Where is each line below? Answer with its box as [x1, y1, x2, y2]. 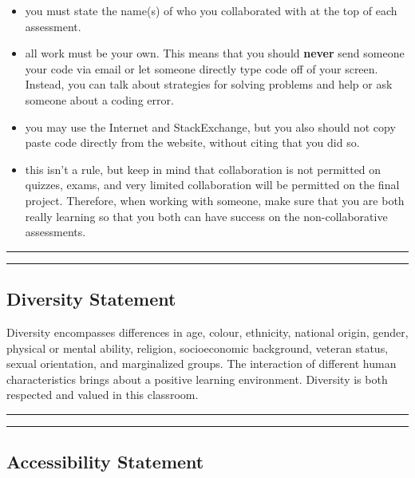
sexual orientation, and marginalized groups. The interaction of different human [6, 355, 397, 372]
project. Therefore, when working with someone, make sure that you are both [25, 192, 405, 208]
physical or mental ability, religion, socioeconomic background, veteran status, [6, 339, 389, 356]
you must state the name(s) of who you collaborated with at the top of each [25, 2, 397, 18]
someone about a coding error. [25, 91, 174, 108]
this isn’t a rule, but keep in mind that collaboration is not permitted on [25, 160, 381, 177]
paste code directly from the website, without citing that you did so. [25, 134, 360, 151]
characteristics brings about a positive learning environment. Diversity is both [6, 370, 388, 387]
